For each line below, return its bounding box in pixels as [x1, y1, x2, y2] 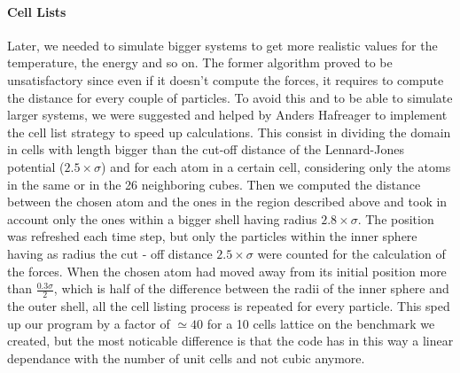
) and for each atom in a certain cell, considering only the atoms [101, 157, 451, 175]
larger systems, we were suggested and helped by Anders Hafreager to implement [7, 105, 448, 124]
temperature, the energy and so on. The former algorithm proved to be [7, 53, 393, 72]
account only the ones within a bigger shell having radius [7, 209, 317, 228]
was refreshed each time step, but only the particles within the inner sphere [7, 227, 417, 245]
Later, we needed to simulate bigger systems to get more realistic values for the [7, 35, 438, 54]
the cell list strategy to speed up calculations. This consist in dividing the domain [7, 122, 451, 141]
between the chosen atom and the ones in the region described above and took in [7, 192, 448, 211]
